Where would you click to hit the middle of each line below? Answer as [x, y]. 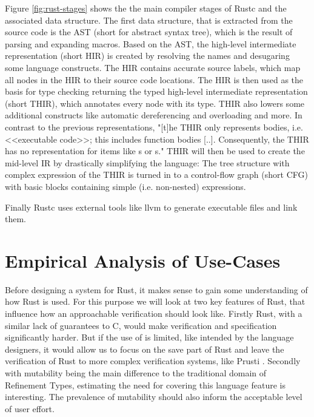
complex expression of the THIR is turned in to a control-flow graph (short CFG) [156, 175]
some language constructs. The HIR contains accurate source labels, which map [153, 67]
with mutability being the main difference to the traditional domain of [136, 372]
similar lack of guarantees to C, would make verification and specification [141, 325]
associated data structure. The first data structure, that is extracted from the [149, 20]
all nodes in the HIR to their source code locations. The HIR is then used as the [154, 79]
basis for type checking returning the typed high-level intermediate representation [156, 91]
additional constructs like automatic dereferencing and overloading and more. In [154, 115]
